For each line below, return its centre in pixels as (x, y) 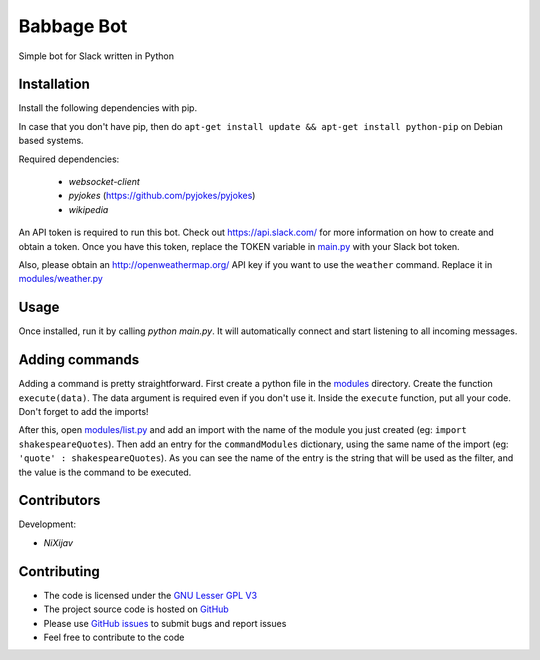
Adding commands (79, 360)
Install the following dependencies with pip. (108, 108)
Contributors (59, 500)
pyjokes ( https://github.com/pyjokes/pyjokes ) (162, 196)
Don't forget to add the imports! (83, 411)
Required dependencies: (69, 159)
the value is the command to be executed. (105, 472)
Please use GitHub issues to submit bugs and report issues (165, 623)
